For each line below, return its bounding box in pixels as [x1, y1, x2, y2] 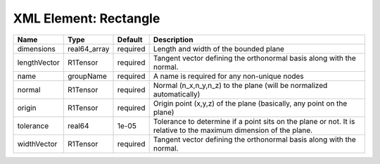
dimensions [17, 44, 56, 53]
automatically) [153, 89, 201, 99]
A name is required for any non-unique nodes [153, 71, 304, 81]
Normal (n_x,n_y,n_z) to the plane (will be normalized [153, 80, 328, 90]
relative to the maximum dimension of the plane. [153, 125, 313, 135]
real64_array [67, 44, 110, 53]
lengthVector [17, 57, 60, 67]
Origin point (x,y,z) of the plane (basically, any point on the [153, 99, 348, 108]
